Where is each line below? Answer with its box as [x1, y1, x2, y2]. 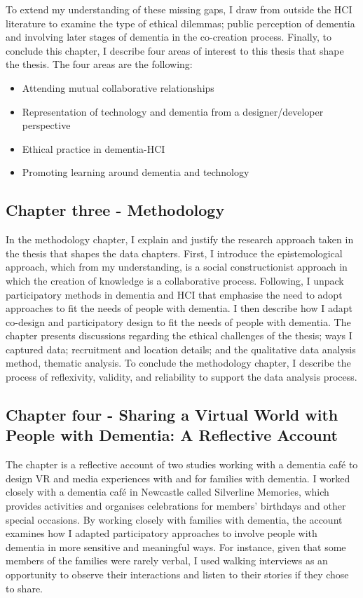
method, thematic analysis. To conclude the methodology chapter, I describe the [6, 355, 351, 370]
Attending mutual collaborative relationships [22, 80, 214, 95]
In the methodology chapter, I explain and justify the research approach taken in [6, 232, 354, 247]
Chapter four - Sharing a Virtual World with [6, 404, 338, 426]
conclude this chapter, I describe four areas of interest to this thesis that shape [6, 43, 344, 57]
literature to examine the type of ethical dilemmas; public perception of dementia [6, 15, 355, 30]
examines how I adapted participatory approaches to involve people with [6, 526, 317, 541]
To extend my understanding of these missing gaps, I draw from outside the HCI [6, 2, 352, 16]
